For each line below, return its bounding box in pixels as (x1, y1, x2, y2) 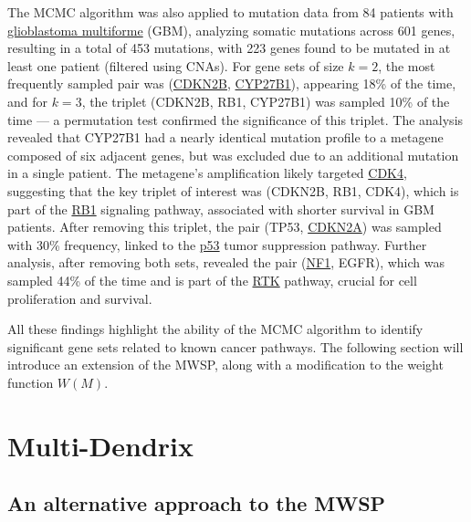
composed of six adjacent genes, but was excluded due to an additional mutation (7, 145, 459, 164)
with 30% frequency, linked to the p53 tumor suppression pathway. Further (7, 235, 427, 254)
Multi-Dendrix (7, 426, 194, 464)
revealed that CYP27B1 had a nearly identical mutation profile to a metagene (7, 128, 444, 147)
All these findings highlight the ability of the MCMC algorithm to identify (7, 319, 424, 339)
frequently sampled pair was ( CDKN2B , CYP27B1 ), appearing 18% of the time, (7, 74, 456, 93)
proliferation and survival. (7, 288, 152, 308)
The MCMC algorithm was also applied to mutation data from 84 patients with (7, 3, 454, 21)
